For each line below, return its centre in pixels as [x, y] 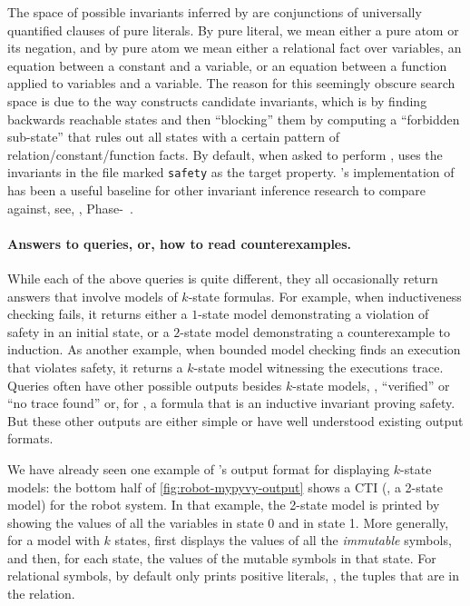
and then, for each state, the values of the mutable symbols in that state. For [222, 557]
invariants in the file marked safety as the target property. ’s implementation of [231, 172]
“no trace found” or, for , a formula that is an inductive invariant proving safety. [231, 403]
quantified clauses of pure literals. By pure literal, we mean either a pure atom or [233, 30]
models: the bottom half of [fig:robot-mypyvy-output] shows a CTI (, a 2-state [225, 487]
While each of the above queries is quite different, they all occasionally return [223, 278]
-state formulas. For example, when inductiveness [325, 296]
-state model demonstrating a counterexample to [315, 331]
